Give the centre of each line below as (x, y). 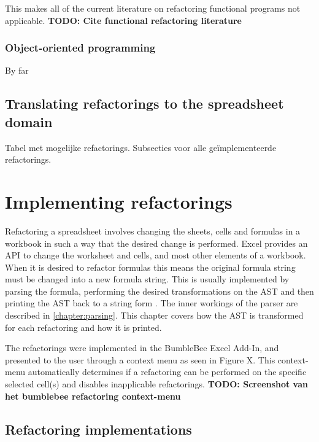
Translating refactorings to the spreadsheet (144, 103)
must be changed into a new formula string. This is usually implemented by (147, 279)
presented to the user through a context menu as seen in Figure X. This (140, 359)
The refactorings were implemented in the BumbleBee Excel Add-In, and (142, 348)
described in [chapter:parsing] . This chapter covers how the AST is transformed (154, 315)
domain (29, 121)
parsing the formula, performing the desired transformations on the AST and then (159, 291)
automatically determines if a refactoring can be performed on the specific (167, 372)
